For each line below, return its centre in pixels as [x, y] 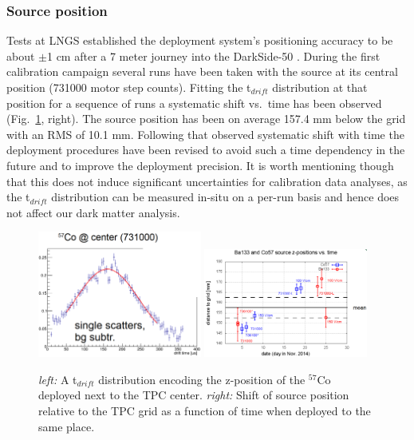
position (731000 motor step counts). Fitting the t [129, 87]
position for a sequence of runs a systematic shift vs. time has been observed [194, 103]
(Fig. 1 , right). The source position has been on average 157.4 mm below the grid [206, 119]
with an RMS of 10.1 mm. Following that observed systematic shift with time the [205, 134]
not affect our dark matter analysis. [93, 212]
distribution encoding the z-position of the [202, 379]
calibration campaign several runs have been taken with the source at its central [202, 71]
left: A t [58, 379]
